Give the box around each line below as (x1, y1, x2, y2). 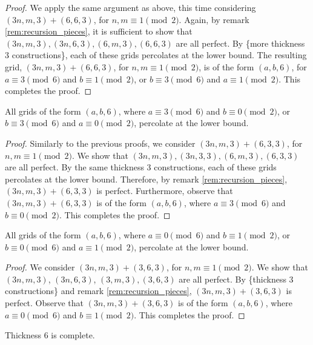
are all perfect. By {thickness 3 (179, 272, 294, 285)
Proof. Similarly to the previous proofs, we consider (5, 136, 196, 149)
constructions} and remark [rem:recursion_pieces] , (5, 284, 192, 297)
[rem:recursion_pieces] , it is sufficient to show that (5, 25, 193, 38)
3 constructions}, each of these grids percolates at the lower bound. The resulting (5, 49, 307, 61)
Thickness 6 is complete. (5, 329, 95, 341)
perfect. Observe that (5, 296, 84, 309)
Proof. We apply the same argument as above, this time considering (5, 1, 256, 13)
